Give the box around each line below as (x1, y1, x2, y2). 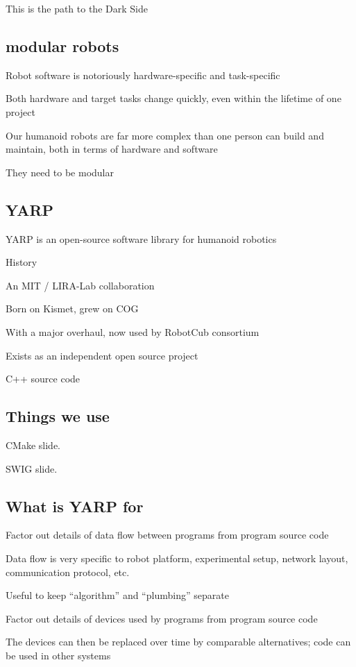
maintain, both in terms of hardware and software (6, 142, 218, 156)
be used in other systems (6, 648, 111, 662)
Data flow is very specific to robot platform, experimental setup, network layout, (6, 550, 348, 565)
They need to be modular (6, 164, 114, 179)
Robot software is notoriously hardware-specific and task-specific (6, 67, 280, 82)
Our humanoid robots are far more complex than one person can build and (6, 128, 324, 142)
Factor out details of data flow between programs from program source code (6, 527, 329, 542)
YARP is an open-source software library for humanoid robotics (6, 231, 277, 246)
